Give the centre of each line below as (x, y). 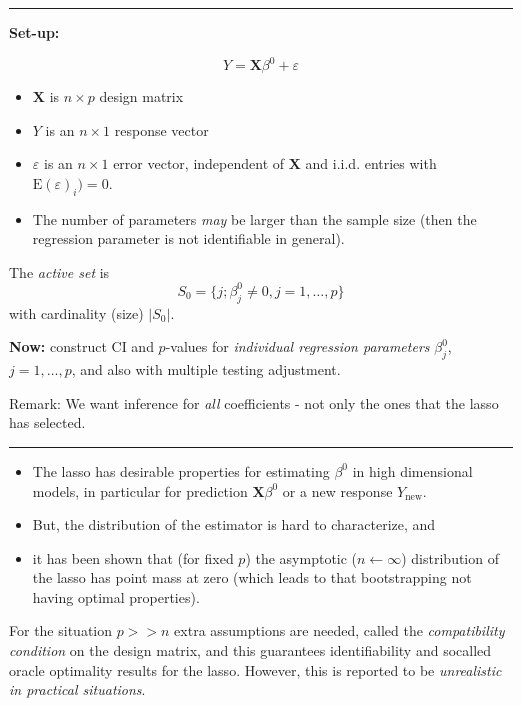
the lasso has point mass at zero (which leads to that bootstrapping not (252, 577)
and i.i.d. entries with (371, 163)
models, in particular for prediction (140, 490)
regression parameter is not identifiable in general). (188, 238)
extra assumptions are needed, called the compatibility (339, 630)
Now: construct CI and (81, 346)
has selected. (47, 422)
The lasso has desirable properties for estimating (181, 470)
